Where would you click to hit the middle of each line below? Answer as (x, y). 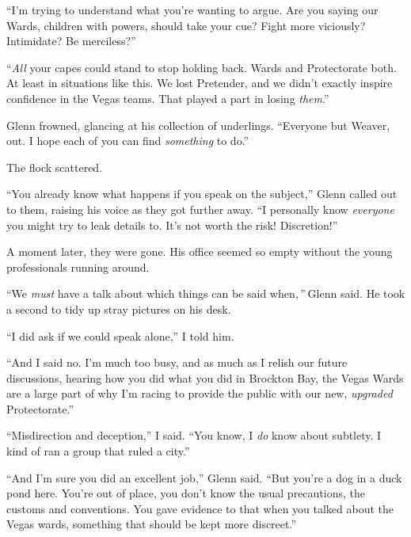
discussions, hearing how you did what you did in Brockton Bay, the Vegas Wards (205, 377)
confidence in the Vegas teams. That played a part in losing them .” (168, 98)
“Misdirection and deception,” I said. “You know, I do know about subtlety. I (194, 435)
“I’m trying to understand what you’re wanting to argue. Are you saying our (192, 10)
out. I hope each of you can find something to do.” (128, 141)
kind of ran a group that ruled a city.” (98, 451)
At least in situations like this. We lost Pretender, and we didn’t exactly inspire (200, 83)
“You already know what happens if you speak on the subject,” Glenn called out (202, 194)
